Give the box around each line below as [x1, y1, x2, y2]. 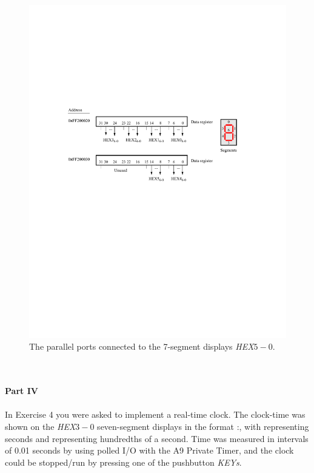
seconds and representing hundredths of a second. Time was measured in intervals [5, 432, 309, 444]
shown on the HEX [5, 420, 76, 433]
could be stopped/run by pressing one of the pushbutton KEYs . [5, 455, 242, 468]
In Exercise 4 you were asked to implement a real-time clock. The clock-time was [5, 408, 306, 421]
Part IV [5, 384, 38, 397]
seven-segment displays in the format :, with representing [97, 420, 309, 433]
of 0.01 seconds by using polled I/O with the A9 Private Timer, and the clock [5, 444, 294, 457]
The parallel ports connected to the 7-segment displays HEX [29, 340, 254, 353]
